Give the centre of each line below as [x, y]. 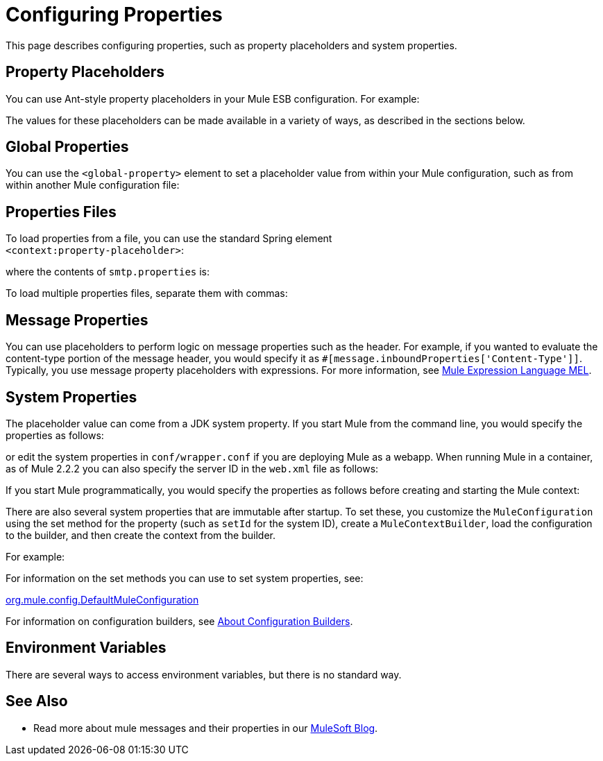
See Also [37, 701]
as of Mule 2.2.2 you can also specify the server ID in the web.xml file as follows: [192, 468]
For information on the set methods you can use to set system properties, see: [185, 578]
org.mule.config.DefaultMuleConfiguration [102, 599]
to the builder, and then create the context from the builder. [141, 535]
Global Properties [67, 147]
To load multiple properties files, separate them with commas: [147, 293]
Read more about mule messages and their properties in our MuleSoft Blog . [206, 728]
